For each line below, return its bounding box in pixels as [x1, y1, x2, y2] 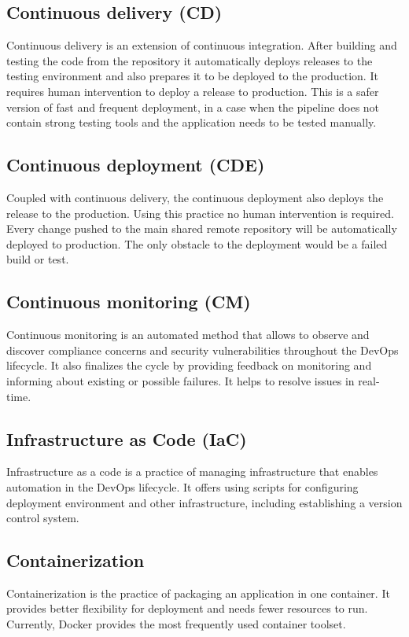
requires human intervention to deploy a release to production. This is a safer [6, 83, 379, 99]
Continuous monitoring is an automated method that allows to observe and [6, 326, 370, 343]
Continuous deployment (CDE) [6, 153, 265, 177]
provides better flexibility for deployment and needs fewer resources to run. [6, 600, 368, 617]
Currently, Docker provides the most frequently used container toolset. [6, 616, 346, 632]
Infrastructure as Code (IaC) [6, 426, 247, 451]
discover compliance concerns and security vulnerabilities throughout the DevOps [6, 341, 399, 358]
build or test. [6, 251, 69, 267]
